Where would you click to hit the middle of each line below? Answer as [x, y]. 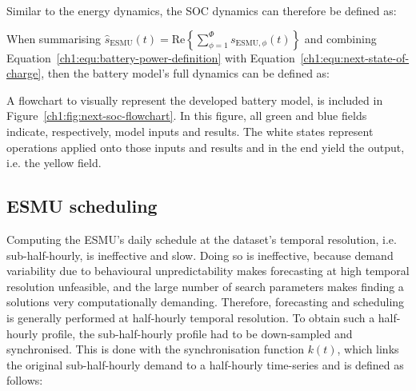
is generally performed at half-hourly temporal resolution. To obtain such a [191, 317]
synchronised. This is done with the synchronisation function [155, 349]
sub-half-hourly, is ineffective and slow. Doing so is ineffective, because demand [200, 255]
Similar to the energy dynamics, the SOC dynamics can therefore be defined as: [202, 10]
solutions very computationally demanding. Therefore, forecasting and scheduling [206, 302]
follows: [25, 380]
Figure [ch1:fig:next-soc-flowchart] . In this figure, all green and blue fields [187, 116]
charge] [24, 73]
